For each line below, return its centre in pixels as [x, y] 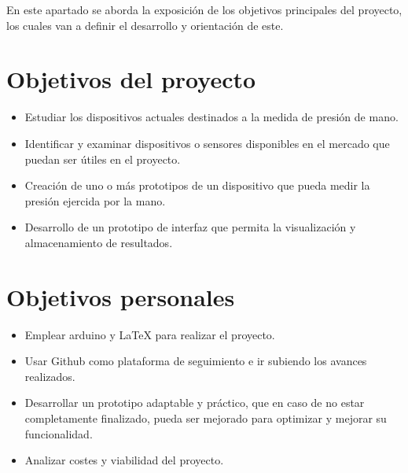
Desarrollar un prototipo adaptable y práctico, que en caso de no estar [195, 403]
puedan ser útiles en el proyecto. [103, 159]
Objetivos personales [121, 296]
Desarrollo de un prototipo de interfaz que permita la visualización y [190, 227]
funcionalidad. [59, 433]
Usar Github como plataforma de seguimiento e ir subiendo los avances [196, 361]
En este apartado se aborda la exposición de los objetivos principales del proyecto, [204, 9]
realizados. [50, 376]
